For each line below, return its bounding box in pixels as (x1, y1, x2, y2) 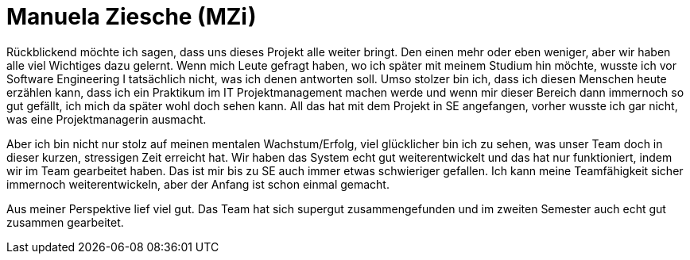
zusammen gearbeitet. (6, 215, 124, 229)
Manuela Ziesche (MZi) (6, 3, 257, 30)
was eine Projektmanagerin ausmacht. (6, 112, 207, 126)
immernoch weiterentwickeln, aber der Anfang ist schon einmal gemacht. (6, 177, 390, 191)
